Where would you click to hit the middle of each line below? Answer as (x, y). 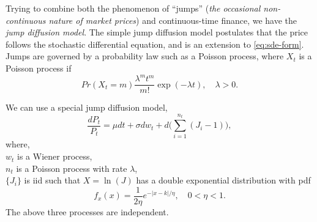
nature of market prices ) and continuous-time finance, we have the (173, 20)
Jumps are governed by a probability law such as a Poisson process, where (145, 56)
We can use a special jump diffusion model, (87, 107)
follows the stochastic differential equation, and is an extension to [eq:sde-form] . (155, 44)
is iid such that (52, 180)
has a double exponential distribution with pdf (223, 180)
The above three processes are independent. (87, 211)
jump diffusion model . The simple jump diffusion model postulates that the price (157, 32)
